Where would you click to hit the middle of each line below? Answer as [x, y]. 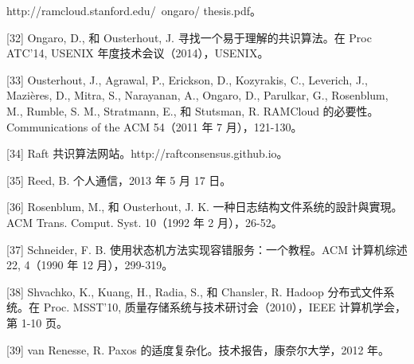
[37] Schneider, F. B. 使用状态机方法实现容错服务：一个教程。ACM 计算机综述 [207, 249]
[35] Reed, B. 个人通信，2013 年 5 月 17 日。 [119, 180]
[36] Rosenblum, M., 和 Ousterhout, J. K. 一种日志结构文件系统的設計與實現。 [205, 207]
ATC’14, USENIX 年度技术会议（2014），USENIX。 [138, 53]
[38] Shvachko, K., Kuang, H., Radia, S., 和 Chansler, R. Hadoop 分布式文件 [195, 291]
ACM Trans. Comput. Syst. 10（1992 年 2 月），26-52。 [145, 222]
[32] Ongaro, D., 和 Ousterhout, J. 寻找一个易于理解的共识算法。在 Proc [189, 37]
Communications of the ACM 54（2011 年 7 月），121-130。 [154, 126]
